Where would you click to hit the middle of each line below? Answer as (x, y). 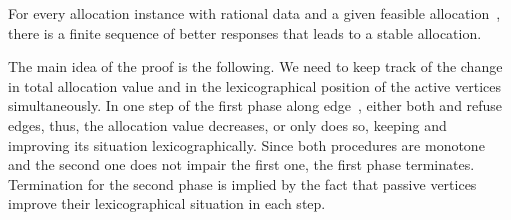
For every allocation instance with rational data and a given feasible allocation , (254, 13)
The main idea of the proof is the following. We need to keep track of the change (255, 66)
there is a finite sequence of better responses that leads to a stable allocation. (245, 32)
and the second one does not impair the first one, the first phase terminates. (241, 164)
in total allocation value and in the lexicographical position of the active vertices (254, 85)
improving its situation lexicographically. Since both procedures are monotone (246, 144)
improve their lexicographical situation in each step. (167, 203)
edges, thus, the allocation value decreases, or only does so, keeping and (227, 124)
